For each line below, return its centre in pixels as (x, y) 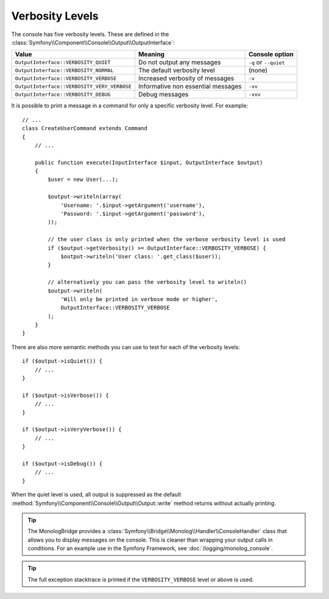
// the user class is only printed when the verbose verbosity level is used (167, 239)
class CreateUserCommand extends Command (85, 129)
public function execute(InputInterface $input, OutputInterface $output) (149, 162)
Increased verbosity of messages (186, 78)
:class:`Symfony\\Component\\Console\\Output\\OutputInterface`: (93, 42)
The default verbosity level (176, 70)
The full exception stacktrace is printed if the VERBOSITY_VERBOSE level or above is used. (141, 579)
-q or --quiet (267, 62)
